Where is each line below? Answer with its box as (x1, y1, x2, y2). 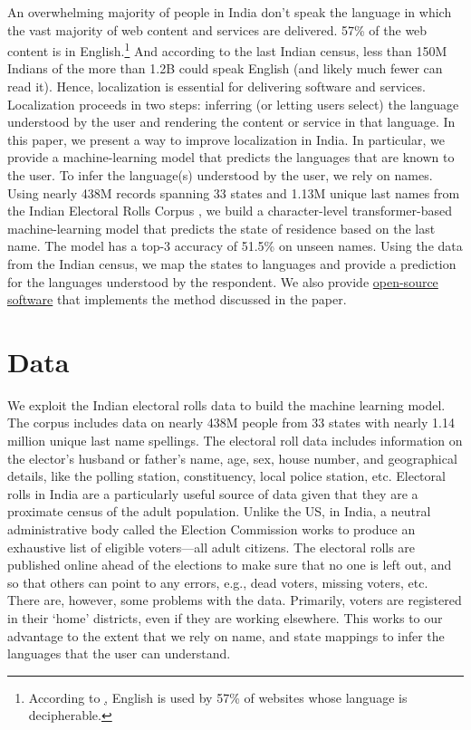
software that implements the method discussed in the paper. (7, 290, 347, 309)
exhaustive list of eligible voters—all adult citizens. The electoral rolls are (7, 537, 416, 556)
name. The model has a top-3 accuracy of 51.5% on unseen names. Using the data (7, 236, 463, 255)
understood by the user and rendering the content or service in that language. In (7, 112, 456, 131)
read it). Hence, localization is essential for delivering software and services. (7, 77, 426, 96)
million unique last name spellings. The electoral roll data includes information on (7, 431, 463, 450)
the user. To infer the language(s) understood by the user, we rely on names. (7, 166, 433, 184)
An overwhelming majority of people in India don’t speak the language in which (7, 3, 452, 21)
